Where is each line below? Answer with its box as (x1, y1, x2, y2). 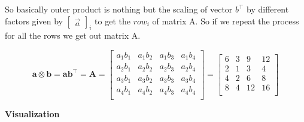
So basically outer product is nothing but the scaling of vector (5, 3, 233, 15)
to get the (95, 14, 130, 27)
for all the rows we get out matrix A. (5, 29, 141, 42)
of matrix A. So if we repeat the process (152, 14, 299, 27)
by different (247, 3, 289, 15)
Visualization (5, 107, 60, 120)
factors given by (5, 14, 63, 27)
